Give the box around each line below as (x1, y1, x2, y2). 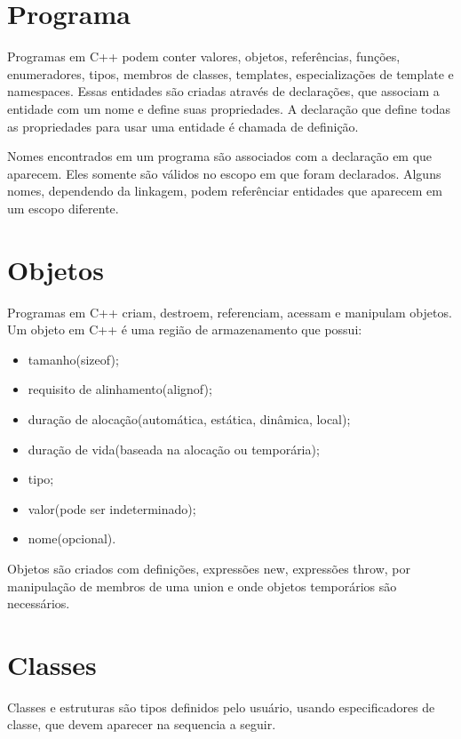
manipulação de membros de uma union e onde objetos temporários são (7, 576, 397, 595)
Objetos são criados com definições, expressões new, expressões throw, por (7, 558, 410, 577)
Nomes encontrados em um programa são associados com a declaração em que (7, 147, 433, 165)
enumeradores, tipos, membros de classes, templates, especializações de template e (7, 64, 454, 83)
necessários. (7, 594, 70, 613)
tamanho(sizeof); (28, 349, 119, 368)
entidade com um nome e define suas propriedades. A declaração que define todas (7, 99, 450, 117)
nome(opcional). (28, 529, 116, 548)
